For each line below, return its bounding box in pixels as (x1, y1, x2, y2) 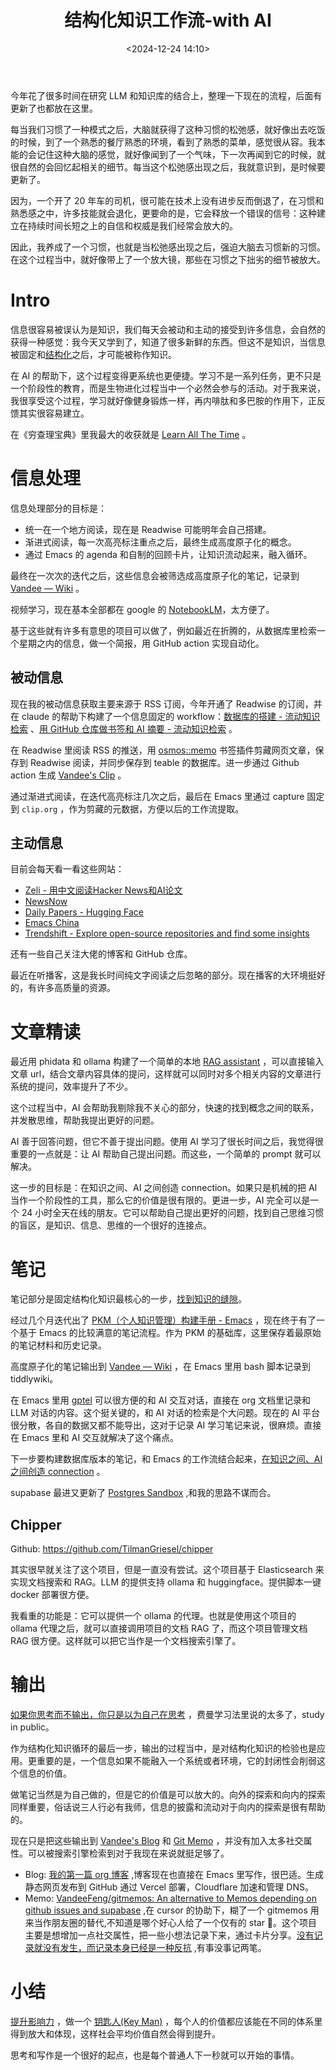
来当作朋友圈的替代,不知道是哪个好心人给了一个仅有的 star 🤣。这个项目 (24, 1917, 318, 1929)
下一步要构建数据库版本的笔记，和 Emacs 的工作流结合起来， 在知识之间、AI (10, 1453, 323, 1465)
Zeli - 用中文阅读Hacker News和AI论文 (24, 884, 183, 896)
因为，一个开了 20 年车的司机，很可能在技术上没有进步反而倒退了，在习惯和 (10, 194, 325, 206)
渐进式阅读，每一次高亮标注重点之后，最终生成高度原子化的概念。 (24, 536, 297, 548)
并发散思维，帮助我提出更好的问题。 (10, 1114, 160, 1126)
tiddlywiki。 (10, 1373, 59, 1385)
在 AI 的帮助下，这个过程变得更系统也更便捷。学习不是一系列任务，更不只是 (10, 369, 322, 381)
